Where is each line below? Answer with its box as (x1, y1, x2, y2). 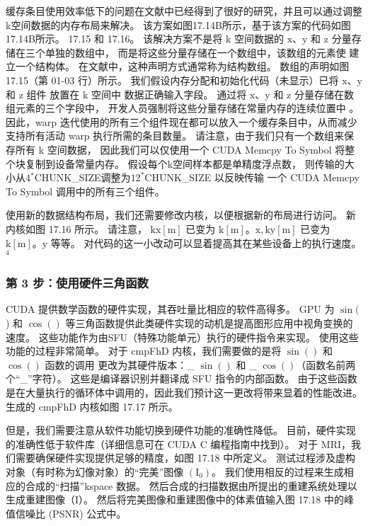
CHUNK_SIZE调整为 (34, 170, 131, 185)
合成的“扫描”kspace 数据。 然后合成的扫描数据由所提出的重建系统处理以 (25, 478, 357, 493)
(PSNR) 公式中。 (48, 505, 127, 520)
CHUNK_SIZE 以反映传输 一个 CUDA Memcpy (144, 170, 360, 185)
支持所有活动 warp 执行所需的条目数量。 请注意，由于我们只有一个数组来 (6, 128, 344, 143)
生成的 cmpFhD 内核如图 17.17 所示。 (6, 399, 178, 413)
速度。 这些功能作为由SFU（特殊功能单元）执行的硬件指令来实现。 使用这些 (6, 329, 359, 344)
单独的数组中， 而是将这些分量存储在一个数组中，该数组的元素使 (45, 45, 346, 59)
